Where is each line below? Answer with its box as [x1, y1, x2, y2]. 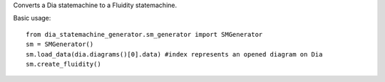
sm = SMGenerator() [26, 40, 94, 49]
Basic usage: [13, 14, 51, 23]
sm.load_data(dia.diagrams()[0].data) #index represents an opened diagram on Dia [26, 50, 323, 58]
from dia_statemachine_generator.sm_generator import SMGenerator [26, 30, 263, 38]
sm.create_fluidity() [26, 60, 101, 68]
